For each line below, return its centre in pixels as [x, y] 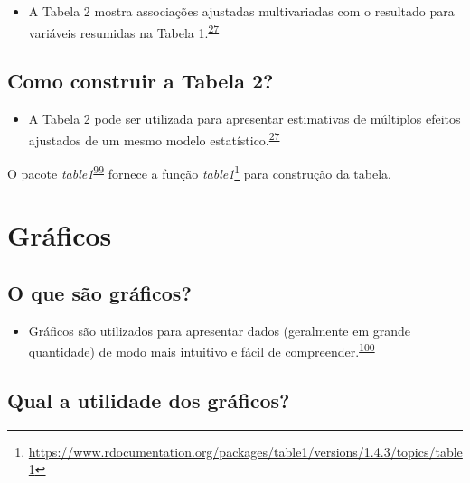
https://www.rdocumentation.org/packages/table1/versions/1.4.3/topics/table [245, 451]
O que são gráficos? [99, 292]
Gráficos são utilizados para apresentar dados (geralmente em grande [220, 330]
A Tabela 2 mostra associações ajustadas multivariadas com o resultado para [241, 11]
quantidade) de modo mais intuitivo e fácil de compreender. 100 [202, 350]
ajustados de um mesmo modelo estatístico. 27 [154, 138]
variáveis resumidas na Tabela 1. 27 [124, 31]
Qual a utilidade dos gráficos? [149, 399]
